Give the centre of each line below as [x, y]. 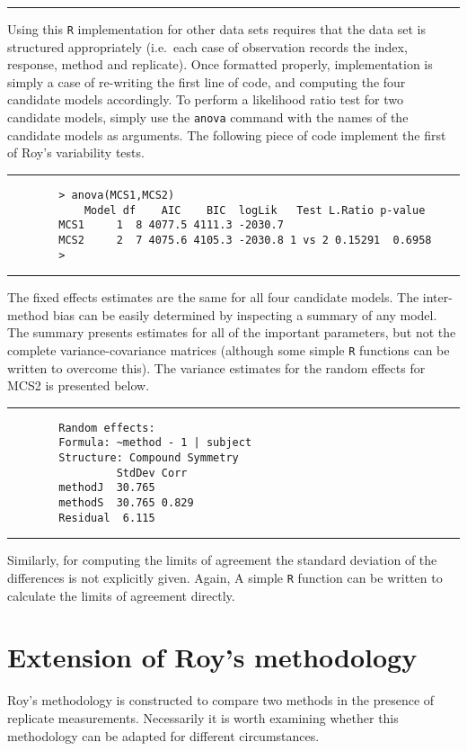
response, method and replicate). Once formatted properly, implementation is [220, 64]
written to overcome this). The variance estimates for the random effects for [216, 367]
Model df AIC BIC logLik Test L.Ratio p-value [255, 210]
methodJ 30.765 [107, 488]
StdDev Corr [152, 473]
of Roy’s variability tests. [76, 152]
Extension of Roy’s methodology [212, 657]
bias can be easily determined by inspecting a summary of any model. [245, 314]
